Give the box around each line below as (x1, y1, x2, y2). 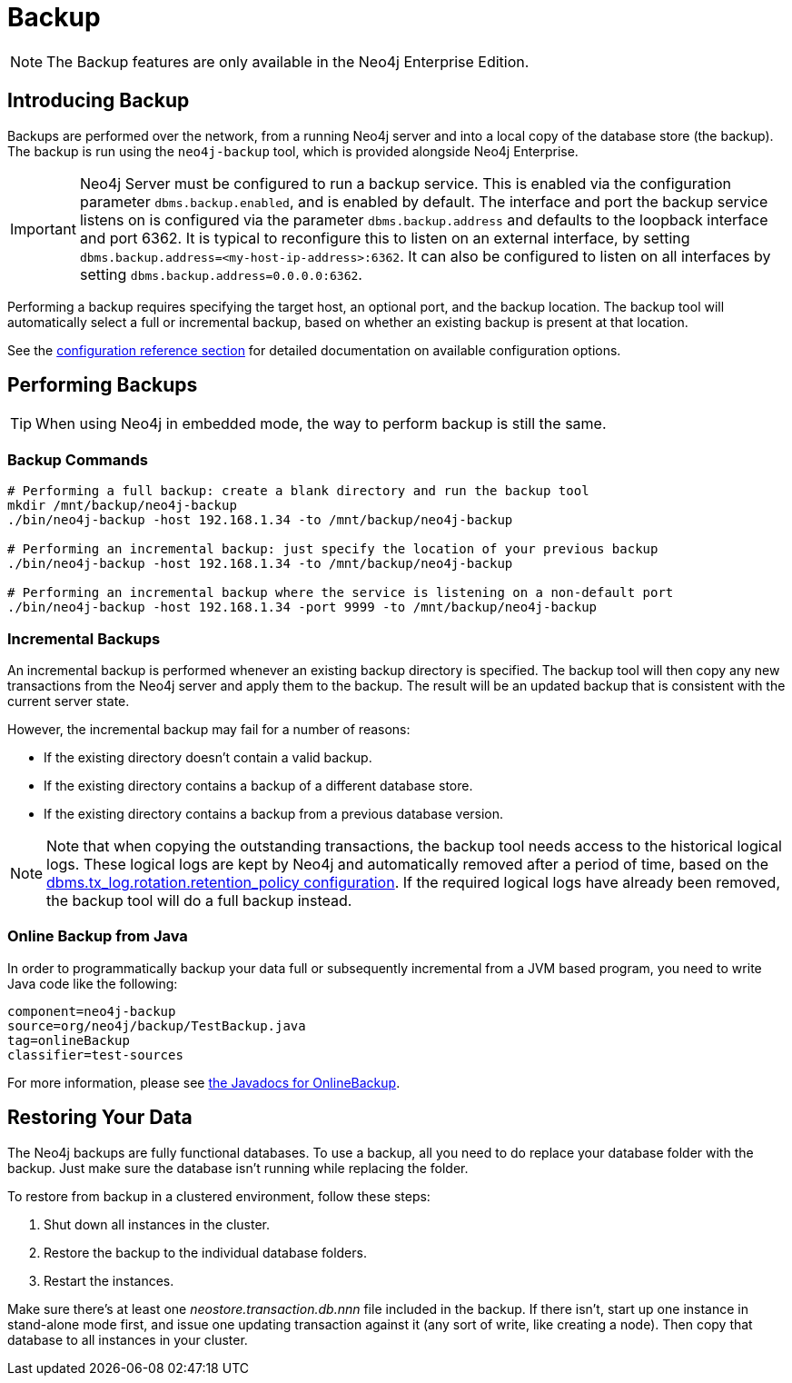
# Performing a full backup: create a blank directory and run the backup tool (7, 483, 589, 499)
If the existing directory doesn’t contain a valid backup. (44, 749, 372, 765)
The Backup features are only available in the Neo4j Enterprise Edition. (46, 52, 530, 71)
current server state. (7, 692, 130, 709)
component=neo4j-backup (7, 1003, 176, 1019)
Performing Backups (7, 373, 198, 397)
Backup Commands (7, 450, 148, 469)
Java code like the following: (7, 975, 178, 991)
